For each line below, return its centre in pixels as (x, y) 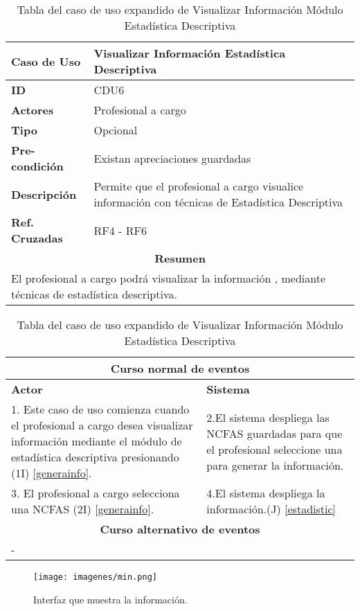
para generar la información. (275, 465)
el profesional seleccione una (274, 449)
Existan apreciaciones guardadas (172, 158)
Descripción (44, 194)
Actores (33, 110)
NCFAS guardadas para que (274, 433)
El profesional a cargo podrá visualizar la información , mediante (169, 278)
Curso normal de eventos (180, 368)
